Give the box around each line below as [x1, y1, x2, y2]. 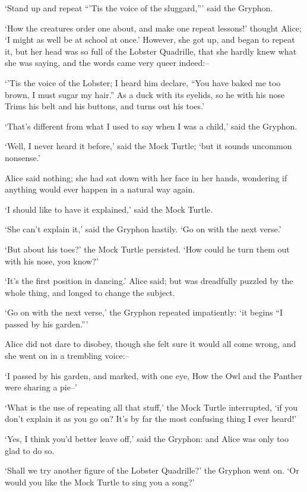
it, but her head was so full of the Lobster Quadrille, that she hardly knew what [5, 45, 297, 57]
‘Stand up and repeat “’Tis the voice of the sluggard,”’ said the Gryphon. [5, 2, 273, 14]
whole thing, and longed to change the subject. [5, 286, 175, 298]
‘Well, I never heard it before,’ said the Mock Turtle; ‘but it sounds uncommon [5, 140, 292, 152]
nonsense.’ [5, 151, 40, 163]
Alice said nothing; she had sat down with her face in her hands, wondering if [5, 171, 287, 184]
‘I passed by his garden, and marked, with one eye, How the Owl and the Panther [5, 369, 303, 381]
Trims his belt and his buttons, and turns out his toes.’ [5, 100, 204, 112]
